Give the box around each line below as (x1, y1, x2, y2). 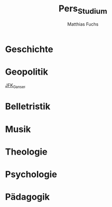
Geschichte (5, 43, 53, 55)
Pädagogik (5, 191, 50, 203)
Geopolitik (5, 66, 48, 77)
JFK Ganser (5, 83, 26, 89)
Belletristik (5, 101, 51, 112)
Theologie (5, 146, 48, 157)
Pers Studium (58, 3, 108, 16)
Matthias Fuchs (67, 21, 99, 27)
